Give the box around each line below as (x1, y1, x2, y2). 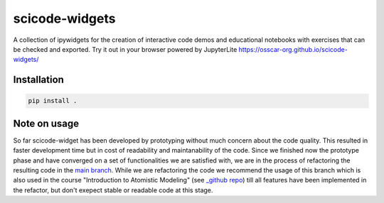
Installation (13, 74, 64, 86)
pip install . (28, 97, 78, 105)
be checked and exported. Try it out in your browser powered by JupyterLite (13, 45, 238, 53)
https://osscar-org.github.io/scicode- (238, 45, 348, 53)
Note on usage (13, 117, 80, 129)
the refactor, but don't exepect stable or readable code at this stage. (13, 185, 213, 194)
